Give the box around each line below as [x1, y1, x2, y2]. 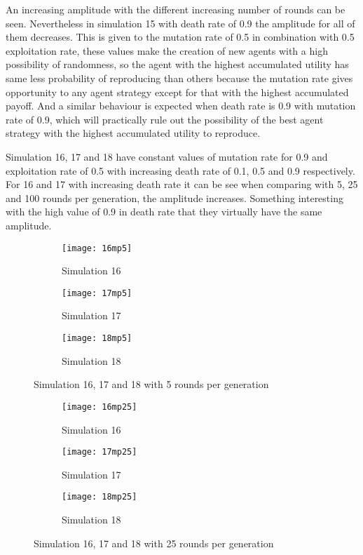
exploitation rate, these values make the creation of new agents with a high [6, 43, 328, 58]
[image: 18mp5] [62, 333, 132, 343]
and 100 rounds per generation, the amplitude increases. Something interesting [6, 190, 343, 205]
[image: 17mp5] [62, 288, 132, 298]
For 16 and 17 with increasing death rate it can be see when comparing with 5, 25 [6, 177, 358, 192]
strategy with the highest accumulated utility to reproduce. [6, 126, 261, 140]
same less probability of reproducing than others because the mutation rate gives [6, 70, 353, 85]
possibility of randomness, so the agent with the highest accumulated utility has [6, 57, 349, 72]
